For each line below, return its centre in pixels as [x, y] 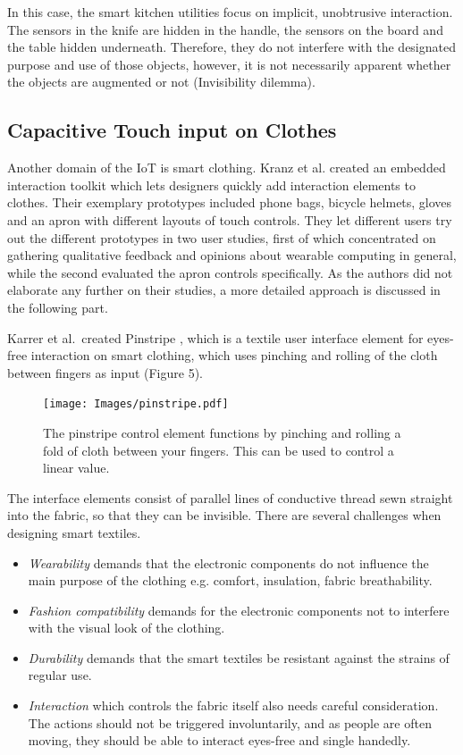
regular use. [60, 675]
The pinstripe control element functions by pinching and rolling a [222, 432]
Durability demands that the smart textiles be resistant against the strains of [239, 657]
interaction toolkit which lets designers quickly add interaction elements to [211, 185]
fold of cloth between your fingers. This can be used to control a [219, 450]
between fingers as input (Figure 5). [105, 372]
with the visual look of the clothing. [126, 628]
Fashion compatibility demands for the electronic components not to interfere [239, 610]
